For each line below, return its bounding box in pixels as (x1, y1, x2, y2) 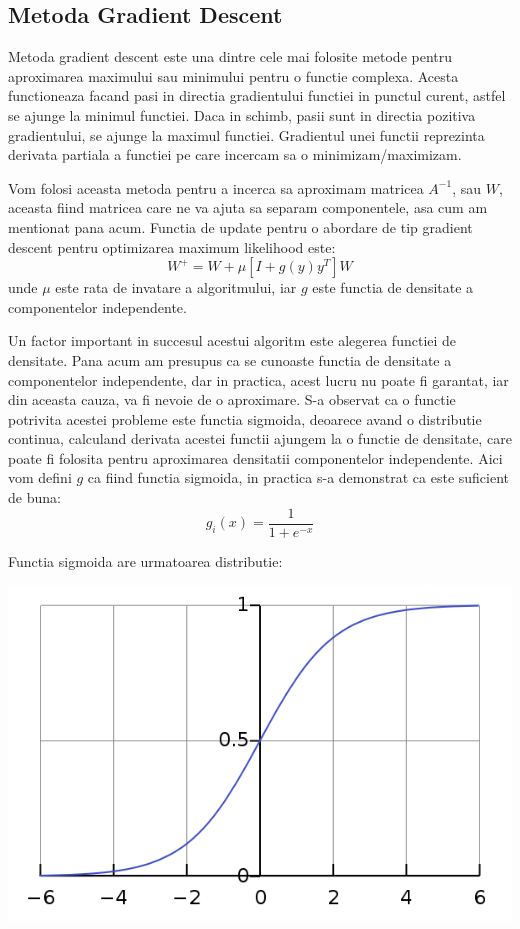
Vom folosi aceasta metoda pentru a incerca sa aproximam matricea (8, 177, 424, 198)
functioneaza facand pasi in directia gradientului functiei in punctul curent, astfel (8, 85, 506, 106)
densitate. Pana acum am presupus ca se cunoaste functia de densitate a (8, 349, 452, 370)
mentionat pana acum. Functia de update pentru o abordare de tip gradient (8, 216, 473, 237)
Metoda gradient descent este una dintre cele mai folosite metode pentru (8, 46, 453, 67)
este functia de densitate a (312, 277, 474, 298)
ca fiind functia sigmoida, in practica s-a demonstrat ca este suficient (87, 467, 510, 488)
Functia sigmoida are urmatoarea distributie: (8, 550, 283, 571)
